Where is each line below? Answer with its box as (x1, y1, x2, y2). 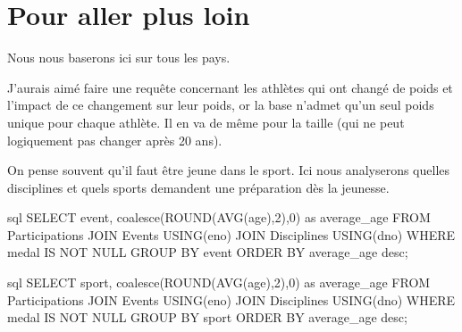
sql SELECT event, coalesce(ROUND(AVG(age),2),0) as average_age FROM (7, 208, 431, 227)
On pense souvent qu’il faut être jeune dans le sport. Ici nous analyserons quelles (7, 161, 450, 179)
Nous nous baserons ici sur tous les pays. (7, 48, 231, 67)
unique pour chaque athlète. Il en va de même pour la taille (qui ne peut (7, 112, 405, 131)
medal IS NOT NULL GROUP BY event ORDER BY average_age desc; (7, 243, 408, 261)
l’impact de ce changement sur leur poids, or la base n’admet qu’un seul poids (7, 95, 434, 114)
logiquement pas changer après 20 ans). (7, 130, 223, 149)
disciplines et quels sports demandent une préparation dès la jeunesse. (7, 178, 390, 196)
